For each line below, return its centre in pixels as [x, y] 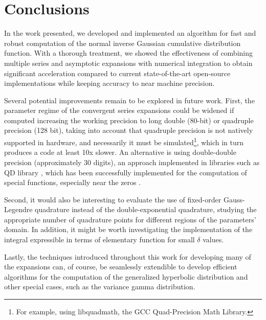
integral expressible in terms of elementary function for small [99, 239]
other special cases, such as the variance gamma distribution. [100, 287]
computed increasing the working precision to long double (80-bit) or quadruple [129, 120]
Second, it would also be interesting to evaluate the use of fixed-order [113, 199]
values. [213, 239]
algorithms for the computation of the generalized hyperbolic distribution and [126, 276]
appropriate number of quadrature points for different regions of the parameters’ [130, 219]
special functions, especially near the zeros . [73, 182]
